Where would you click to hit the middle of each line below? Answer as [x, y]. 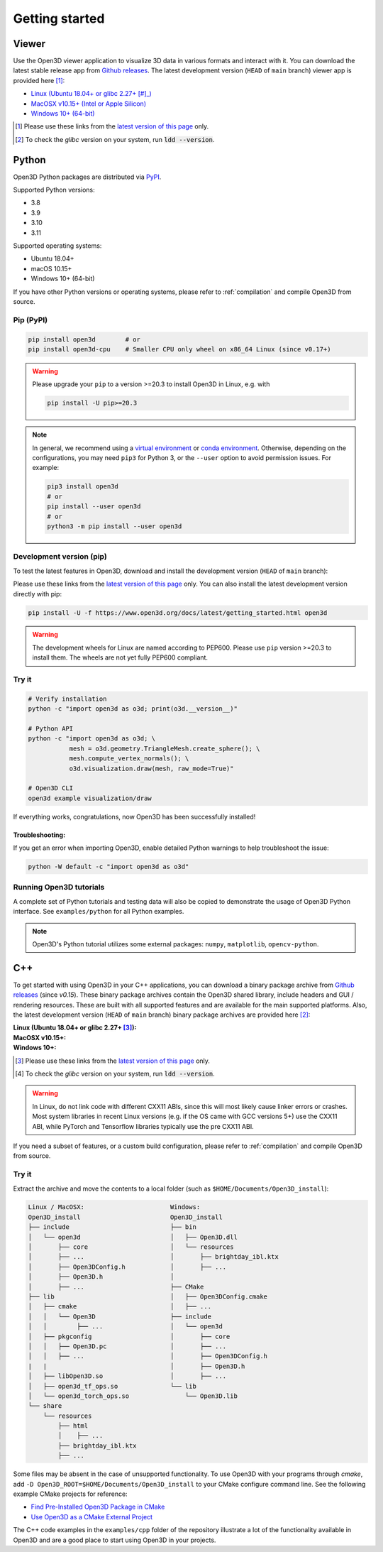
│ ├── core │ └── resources [131, 1247]
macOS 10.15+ [51, 268]
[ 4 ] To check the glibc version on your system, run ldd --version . [115, 1074]
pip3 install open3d [83, 487]
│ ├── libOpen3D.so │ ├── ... [127, 1376]
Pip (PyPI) [30, 319]
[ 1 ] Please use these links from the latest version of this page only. [112, 126]
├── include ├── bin [112, 1227]
